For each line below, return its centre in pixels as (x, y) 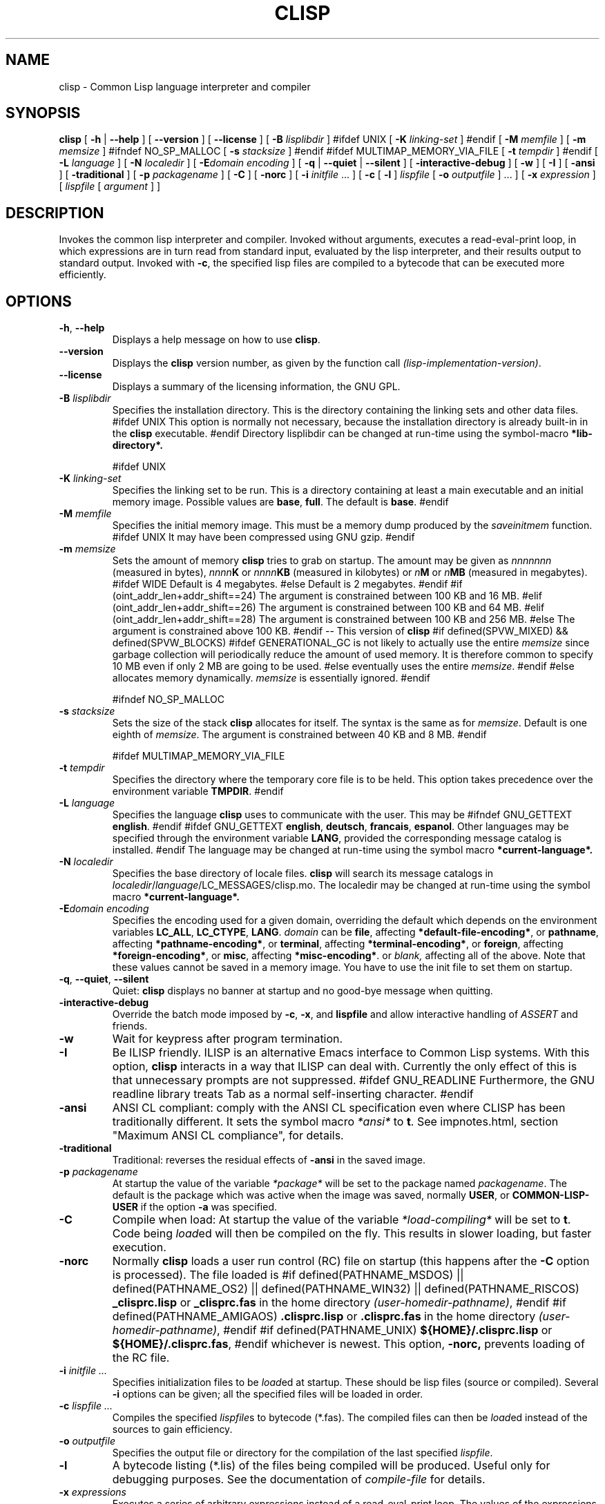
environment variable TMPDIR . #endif (198, 791)
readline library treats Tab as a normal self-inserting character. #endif (293, 1094)
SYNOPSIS (43, 113)
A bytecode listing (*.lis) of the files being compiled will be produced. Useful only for (331, 1466)
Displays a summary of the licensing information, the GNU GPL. (256, 387)
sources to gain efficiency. (172, 1429)
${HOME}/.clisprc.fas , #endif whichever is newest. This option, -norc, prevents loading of (348, 1344)
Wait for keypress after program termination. (228, 1039)
